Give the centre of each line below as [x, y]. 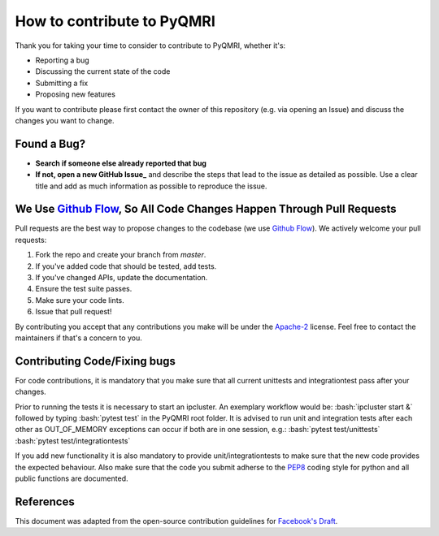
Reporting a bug [62, 60]
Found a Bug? [50, 143]
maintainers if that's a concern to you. [78, 338]
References [45, 501]
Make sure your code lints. [80, 300]
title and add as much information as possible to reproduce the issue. [151, 186]
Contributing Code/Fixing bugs [96, 361]
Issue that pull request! [74, 312]
